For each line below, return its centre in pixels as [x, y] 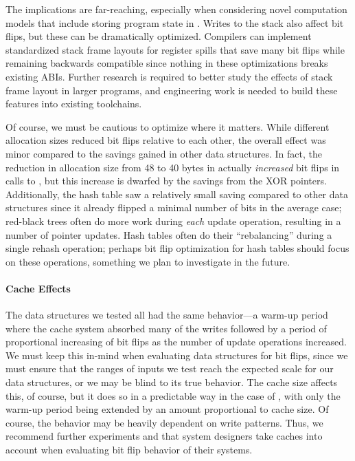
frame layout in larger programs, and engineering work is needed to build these [172, 90]
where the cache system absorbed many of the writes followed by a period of [166, 328]
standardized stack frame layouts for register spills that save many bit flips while [175, 49]
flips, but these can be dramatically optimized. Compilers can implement [159, 36]
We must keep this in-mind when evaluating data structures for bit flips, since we [177, 355]
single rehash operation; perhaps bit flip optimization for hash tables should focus [177, 248]
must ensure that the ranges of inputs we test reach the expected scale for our [170, 368]
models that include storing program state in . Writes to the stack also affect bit [175, 22]
